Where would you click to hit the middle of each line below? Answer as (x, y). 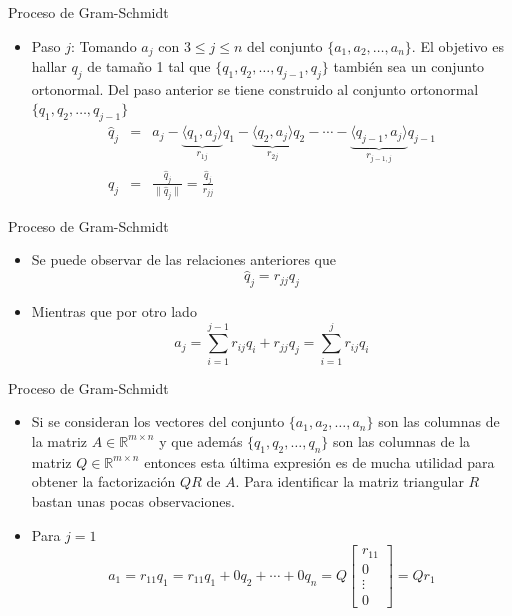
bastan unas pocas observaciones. (133, 500)
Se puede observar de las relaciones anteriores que (183, 259)
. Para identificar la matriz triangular (349, 481)
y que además (201, 440)
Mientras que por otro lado (114, 311)
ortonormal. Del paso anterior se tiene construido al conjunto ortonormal (255, 88)
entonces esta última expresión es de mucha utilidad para (319, 461)
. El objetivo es (457, 45)
